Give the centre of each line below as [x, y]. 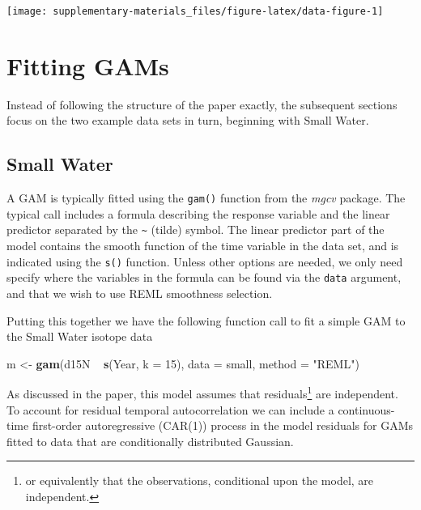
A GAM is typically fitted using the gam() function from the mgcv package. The [206, 198]
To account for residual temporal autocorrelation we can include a [170, 409]
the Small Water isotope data [80, 336]
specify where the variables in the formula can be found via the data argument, [204, 277]
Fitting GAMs [88, 65]
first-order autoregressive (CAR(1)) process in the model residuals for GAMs [223, 425]
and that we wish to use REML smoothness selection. [140, 293]
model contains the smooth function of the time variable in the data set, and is [203, 246]
